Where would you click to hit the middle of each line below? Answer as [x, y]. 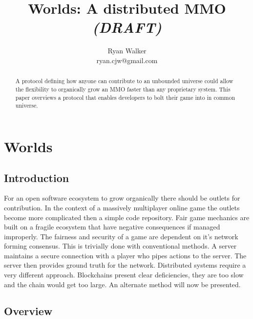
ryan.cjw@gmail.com [127, 60]
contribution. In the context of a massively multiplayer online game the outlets [122, 207]
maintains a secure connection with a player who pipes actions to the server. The [125, 255]
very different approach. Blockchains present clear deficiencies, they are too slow [124, 275]
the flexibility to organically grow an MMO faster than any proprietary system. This [123, 89]
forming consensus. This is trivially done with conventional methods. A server [120, 246]
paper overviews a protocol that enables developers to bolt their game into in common [125, 97]
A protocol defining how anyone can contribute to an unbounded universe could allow [124, 81]
